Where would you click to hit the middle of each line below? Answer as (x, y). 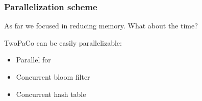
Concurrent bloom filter (53, 77)
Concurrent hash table (51, 94)
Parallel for (33, 60)
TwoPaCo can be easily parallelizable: (63, 42)
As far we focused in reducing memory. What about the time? (101, 26)
